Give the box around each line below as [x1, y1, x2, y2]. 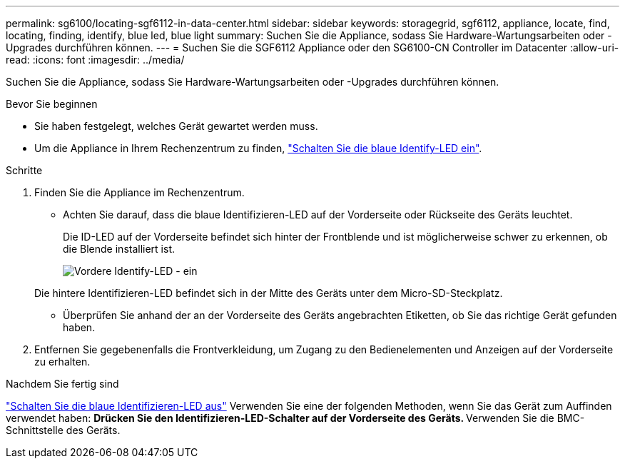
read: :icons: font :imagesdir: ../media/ [6, 54, 185, 66]
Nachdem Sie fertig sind [6, 378, 119, 390]
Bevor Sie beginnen [6, 98, 98, 110]
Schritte [6, 164, 43, 176]
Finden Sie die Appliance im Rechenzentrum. [34, 186, 245, 198]
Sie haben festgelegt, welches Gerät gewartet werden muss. [34, 120, 318, 132]
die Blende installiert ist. [63, 243, 176, 255]
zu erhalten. [34, 355, 91, 368]
